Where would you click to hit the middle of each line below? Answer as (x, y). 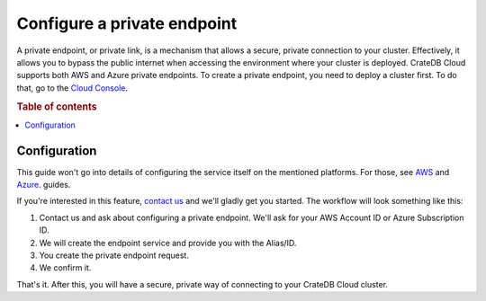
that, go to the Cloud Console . (72, 88)
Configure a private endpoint (127, 23)
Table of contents (57, 106)
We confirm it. (65, 268)
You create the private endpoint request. (114, 255)
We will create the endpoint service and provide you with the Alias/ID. (168, 243)
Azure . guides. (44, 185)
